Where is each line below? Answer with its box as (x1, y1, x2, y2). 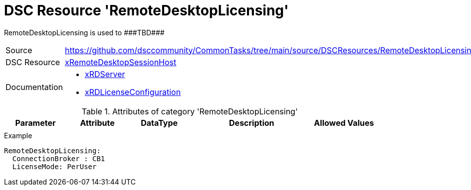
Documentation (5, 82, 63, 92)
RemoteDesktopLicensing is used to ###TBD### (4, 28, 165, 37)
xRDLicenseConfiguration (85, 87, 181, 97)
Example (4, 131, 32, 140)
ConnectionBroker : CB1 (12, 154, 105, 163)
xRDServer (85, 69, 125, 79)
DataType (141, 117, 178, 128)
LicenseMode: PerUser (12, 162, 97, 171)
